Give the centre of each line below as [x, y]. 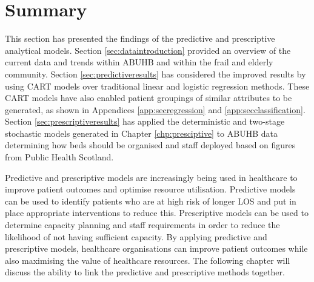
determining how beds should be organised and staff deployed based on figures [150, 145]
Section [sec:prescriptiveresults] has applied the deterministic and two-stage [145, 121]
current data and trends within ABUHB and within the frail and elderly [139, 62]
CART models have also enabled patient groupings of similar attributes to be [149, 98]
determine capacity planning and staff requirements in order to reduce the [142, 225]
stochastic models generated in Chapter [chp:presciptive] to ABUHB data [141, 133]
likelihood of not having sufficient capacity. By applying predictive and [136, 236]
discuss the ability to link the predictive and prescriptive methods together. [145, 272]
